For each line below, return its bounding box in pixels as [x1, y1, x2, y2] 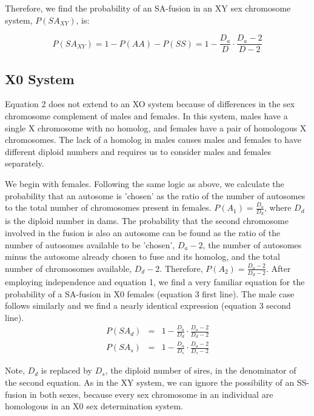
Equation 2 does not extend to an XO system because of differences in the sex [5, 97, 295, 110]
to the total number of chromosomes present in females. [5, 201, 212, 214]
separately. [5, 157, 44, 170]
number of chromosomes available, [5, 262, 132, 274]
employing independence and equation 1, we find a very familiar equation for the [5, 276, 305, 288]
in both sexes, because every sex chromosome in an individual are [29, 388, 273, 400]
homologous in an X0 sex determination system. [5, 400, 183, 412]
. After [266, 262, 291, 274]
